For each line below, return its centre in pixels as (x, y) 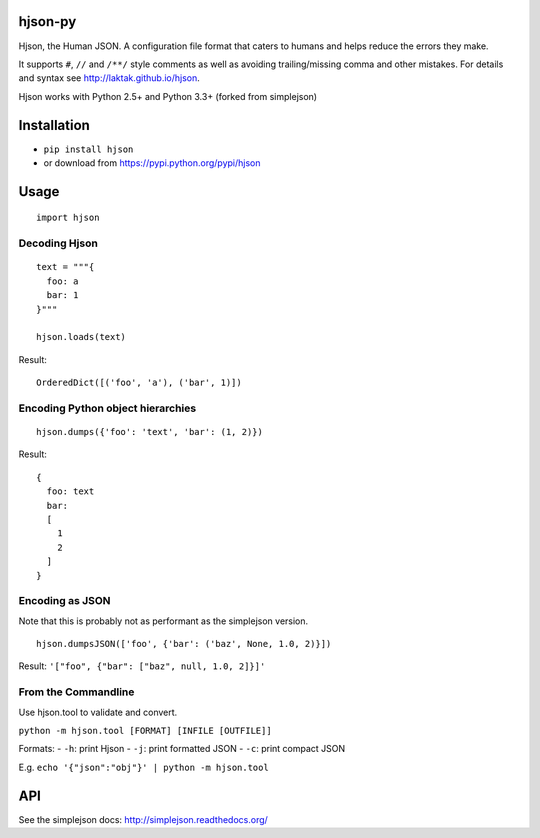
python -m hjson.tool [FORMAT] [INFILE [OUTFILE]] (145, 730)
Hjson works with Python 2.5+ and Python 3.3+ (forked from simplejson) (168, 96)
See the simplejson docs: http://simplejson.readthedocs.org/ (143, 819)
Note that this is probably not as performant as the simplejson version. (163, 621)
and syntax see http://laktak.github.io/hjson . (109, 78)
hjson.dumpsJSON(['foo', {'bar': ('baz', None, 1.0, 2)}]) (184, 644)
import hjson (68, 218)
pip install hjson (88, 149)
